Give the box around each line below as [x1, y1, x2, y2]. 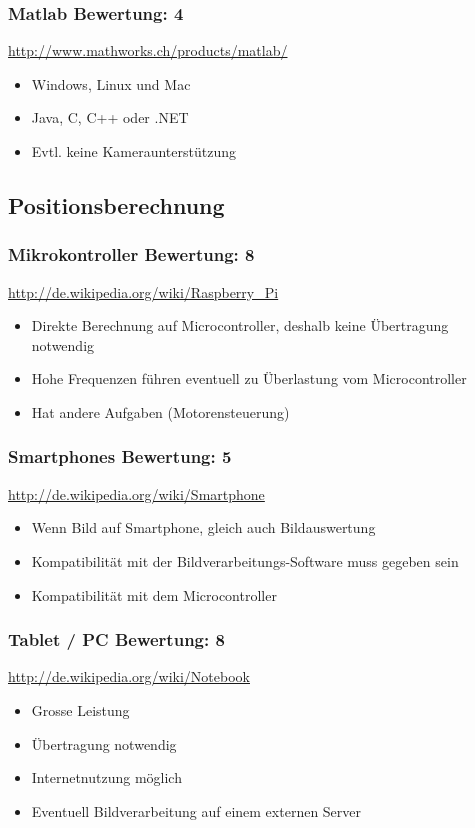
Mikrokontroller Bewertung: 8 [8, 242, 255, 267]
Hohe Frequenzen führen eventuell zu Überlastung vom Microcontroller [31, 368, 467, 389]
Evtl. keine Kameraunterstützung [31, 141, 236, 161]
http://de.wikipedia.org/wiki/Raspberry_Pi [8, 281, 279, 302]
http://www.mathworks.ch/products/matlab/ [8, 40, 288, 61]
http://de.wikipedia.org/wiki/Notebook [8, 666, 250, 687]
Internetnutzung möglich [31, 767, 182, 788]
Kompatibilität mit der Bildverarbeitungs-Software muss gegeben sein [31, 550, 459, 571]
